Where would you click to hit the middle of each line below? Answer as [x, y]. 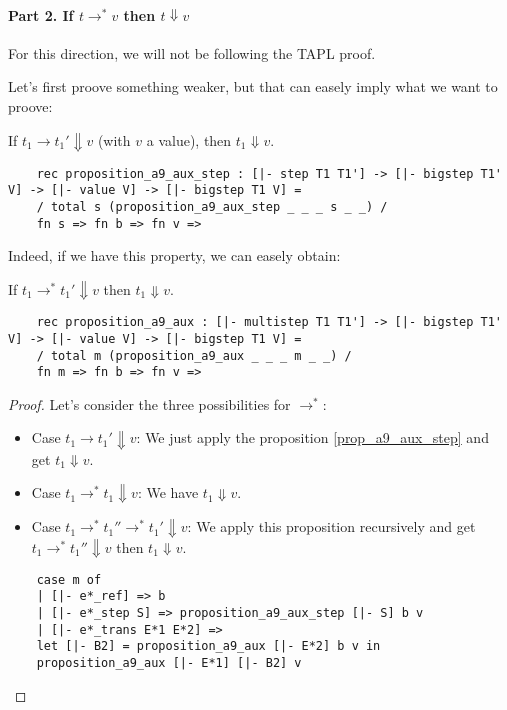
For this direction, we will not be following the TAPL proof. [192, 52]
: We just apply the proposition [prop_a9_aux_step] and [312, 437]
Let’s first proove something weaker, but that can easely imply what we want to [253, 86]
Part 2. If [41, 14]
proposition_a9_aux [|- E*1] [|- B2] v [169, 663]
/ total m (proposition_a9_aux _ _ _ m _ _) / [194, 355]
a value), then [189, 139]
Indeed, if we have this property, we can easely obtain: [174, 255]
